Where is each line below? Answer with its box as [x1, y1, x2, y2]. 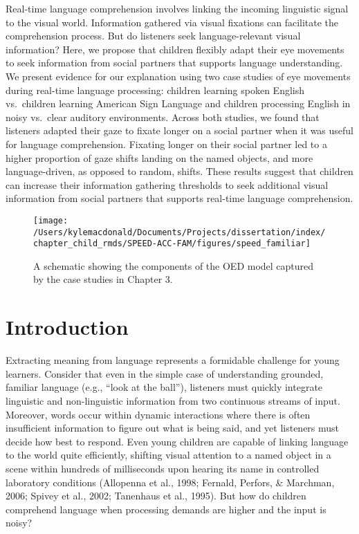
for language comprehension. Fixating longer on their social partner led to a [6, 136, 327, 151]
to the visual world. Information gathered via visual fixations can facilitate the [6, 15, 339, 29]
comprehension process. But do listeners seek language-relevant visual [6, 28, 301, 43]
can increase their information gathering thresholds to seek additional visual [6, 177, 329, 192]
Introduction [6, 313, 129, 341]
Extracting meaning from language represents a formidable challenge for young [6, 353, 340, 367]
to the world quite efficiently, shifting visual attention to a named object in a [6, 448, 331, 462]
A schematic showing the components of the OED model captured [33, 258, 314, 273]
